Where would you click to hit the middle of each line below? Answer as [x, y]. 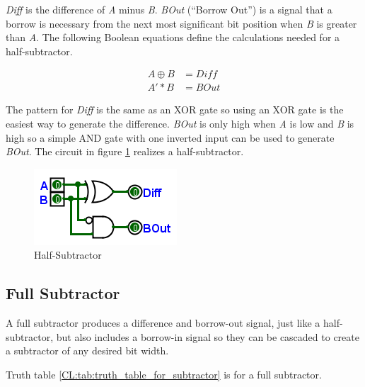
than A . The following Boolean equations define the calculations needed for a [173, 37]
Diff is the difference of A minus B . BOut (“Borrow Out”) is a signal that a [169, 9]
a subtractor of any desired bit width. [87, 350]
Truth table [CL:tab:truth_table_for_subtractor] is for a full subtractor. [164, 374]
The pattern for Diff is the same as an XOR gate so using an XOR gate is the [175, 110]
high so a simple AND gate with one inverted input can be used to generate [170, 137]
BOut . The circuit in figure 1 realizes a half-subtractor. [125, 151]
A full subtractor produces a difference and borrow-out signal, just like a [163, 323]
